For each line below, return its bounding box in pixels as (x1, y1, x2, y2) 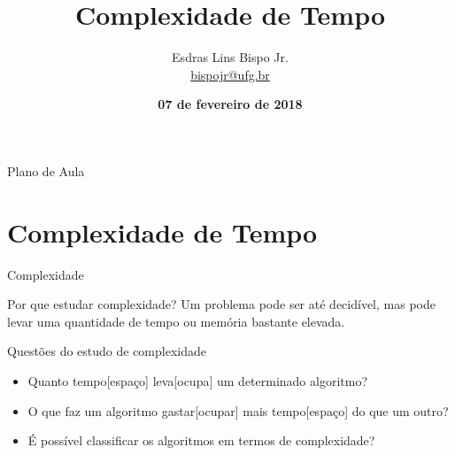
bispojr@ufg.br (190, 65, 270, 83)
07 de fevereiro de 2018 (158, 95, 303, 113)
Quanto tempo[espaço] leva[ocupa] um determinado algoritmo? (27, 372, 368, 389)
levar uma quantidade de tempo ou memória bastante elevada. (7, 312, 345, 330)
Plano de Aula (7, 161, 85, 180)
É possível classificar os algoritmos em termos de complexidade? (27, 431, 375, 450)
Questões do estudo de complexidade (7, 342, 206, 360)
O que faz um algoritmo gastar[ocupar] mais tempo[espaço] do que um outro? (27, 401, 449, 420)
